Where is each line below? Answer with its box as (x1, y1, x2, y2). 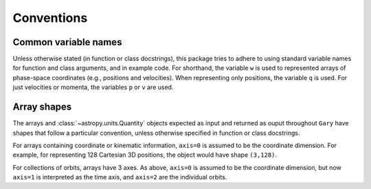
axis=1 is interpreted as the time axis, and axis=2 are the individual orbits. (12, 173, 227, 181)
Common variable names (12, 36, 122, 48)
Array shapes (12, 101, 72, 113)
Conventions (12, 10, 88, 25)
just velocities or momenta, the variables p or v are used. (12, 83, 174, 92)
